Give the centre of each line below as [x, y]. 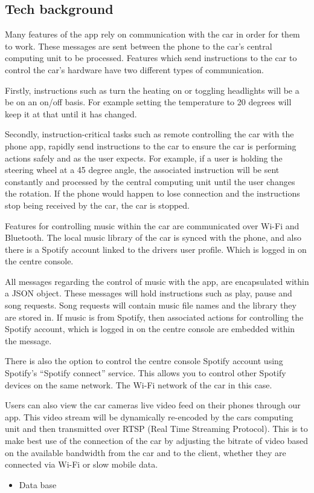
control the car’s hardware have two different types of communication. [134, 69]
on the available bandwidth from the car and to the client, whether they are [146, 452]
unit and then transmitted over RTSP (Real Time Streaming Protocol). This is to [156, 429]
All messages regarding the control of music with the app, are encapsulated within [157, 281]
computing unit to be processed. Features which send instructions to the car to [151, 58]
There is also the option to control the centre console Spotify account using [144, 361]
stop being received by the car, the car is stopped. [97, 205]
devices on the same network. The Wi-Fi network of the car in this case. [139, 384]
